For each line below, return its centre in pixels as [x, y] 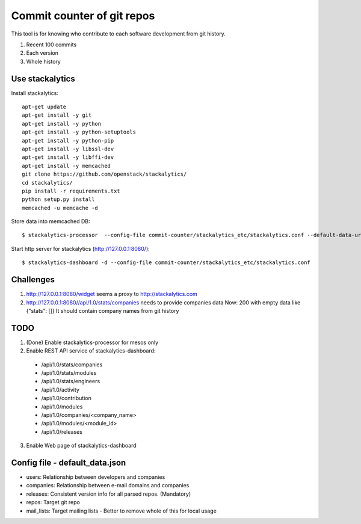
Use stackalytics [43, 79]
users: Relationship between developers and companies [96, 477]
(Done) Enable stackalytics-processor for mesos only [92, 342]
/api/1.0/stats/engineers [71, 381]
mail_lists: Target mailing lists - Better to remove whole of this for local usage [121, 511]
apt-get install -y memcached [66, 166]
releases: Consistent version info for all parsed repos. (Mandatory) [109, 494]
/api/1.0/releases [62, 432]
